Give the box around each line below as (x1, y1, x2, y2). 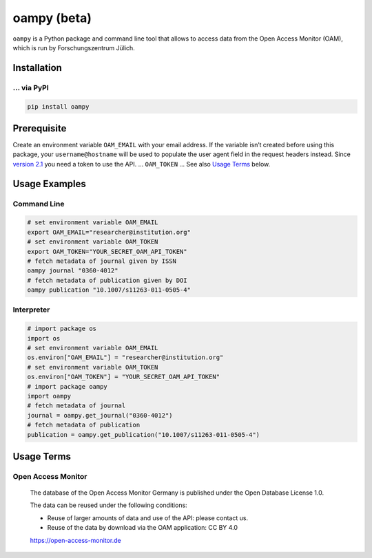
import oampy (27, 392, 72, 400)
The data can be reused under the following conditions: (30, 501, 187, 509)
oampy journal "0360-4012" (27, 267, 118, 275)
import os (27, 334, 61, 342)
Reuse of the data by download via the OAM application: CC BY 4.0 (47, 524, 238, 532)
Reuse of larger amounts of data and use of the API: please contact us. (47, 513, 248, 522)
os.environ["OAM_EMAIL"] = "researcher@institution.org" (27, 354, 224, 361)
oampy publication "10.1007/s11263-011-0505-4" (27, 286, 191, 294)
